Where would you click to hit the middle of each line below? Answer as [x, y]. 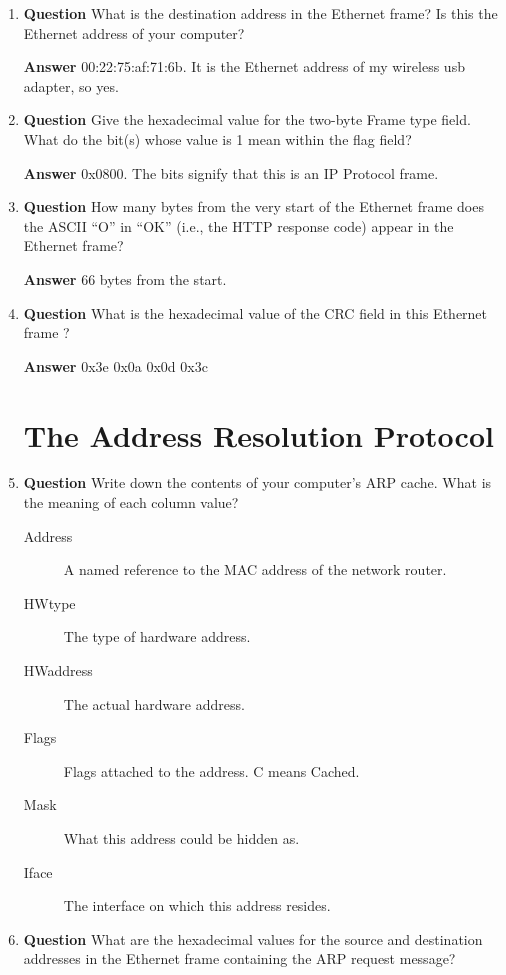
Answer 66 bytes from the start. [125, 278]
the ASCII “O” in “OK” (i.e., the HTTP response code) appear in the [238, 225]
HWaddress [58, 670]
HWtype [49, 602]
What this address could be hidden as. [181, 837]
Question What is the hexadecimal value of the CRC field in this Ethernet [255, 312]
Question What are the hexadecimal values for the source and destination [253, 938]
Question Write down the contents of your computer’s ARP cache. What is [257, 482]
